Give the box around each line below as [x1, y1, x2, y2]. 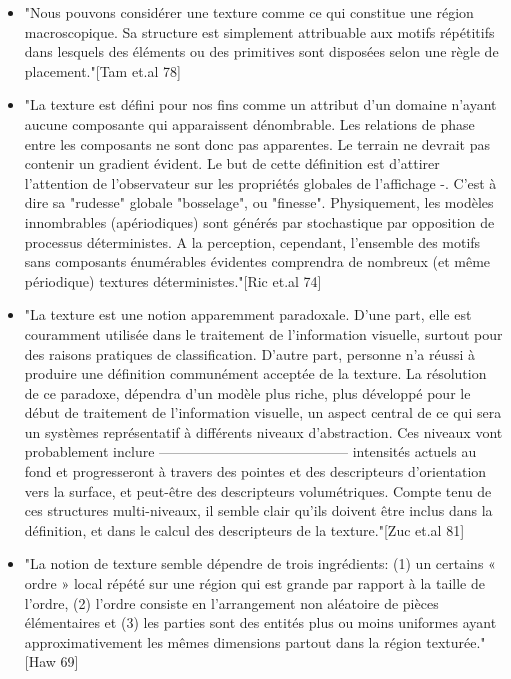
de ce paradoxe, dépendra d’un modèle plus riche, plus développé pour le [24, 382, 471, 403]
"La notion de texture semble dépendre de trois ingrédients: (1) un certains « [24, 553, 496, 574]
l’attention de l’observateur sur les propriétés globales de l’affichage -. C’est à [24, 172, 497, 193]
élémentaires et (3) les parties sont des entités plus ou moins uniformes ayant [24, 612, 497, 633]
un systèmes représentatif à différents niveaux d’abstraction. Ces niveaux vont [24, 421, 503, 442]
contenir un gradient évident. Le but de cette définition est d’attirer [24, 153, 440, 174]
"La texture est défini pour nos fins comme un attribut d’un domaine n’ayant [24, 94, 497, 115]
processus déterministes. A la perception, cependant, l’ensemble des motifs [24, 231, 481, 252]
